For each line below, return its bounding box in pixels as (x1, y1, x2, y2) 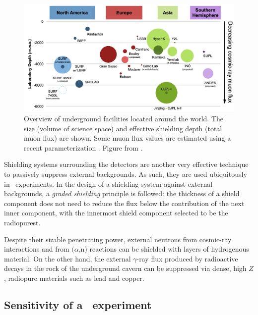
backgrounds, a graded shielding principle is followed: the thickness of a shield (4, 188, 240, 199)
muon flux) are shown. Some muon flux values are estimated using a (24, 133, 231, 143)
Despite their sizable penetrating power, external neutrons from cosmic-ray (4, 234, 232, 244)
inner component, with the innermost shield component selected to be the (4, 208, 228, 218)
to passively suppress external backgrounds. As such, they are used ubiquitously (4, 168, 247, 179)
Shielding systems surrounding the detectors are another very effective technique (4, 159, 249, 169)
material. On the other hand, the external (4, 253, 131, 263)
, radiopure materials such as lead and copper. (4, 272, 144, 283)
